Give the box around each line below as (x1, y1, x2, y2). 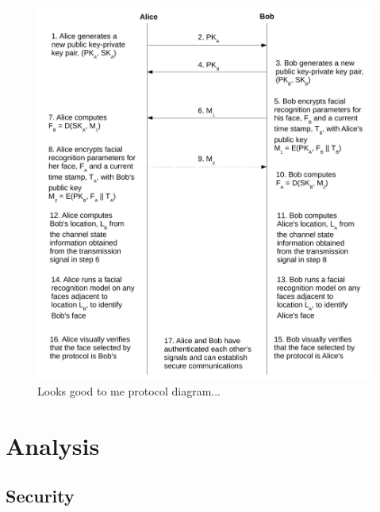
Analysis (6, 429, 100, 461)
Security (6, 483, 75, 508)
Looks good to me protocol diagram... (37, 383, 221, 399)
